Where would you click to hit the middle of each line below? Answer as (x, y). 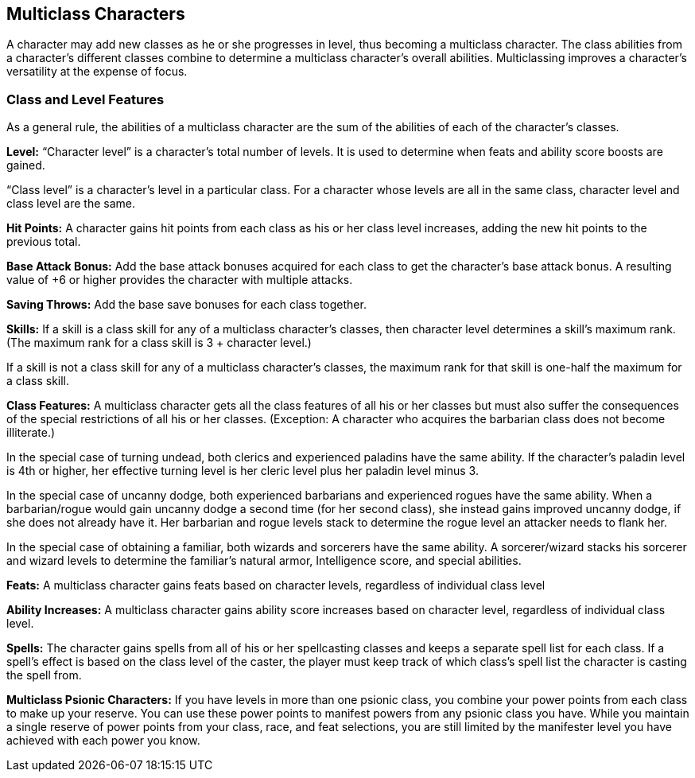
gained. (26, 165)
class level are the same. (71, 204)
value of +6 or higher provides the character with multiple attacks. (180, 280)
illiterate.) (31, 433)
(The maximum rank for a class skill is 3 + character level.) (159, 343)
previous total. (44, 242)
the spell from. (44, 675)
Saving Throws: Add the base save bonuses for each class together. (186, 305)
